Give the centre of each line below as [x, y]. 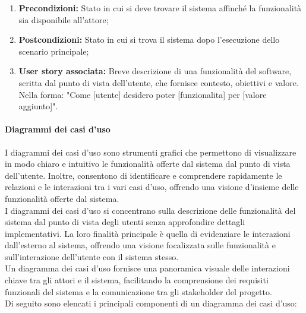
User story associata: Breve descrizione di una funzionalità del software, [155, 71]
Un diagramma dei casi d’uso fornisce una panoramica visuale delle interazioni [147, 268]
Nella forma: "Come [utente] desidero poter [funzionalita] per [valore [143, 94]
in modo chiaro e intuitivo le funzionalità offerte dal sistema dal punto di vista [148, 164]
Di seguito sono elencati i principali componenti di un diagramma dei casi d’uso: [151, 303]
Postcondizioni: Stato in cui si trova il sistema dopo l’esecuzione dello [149, 39]
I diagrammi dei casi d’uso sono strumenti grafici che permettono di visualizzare [151, 152]
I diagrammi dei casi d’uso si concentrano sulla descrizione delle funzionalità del [150, 210]
